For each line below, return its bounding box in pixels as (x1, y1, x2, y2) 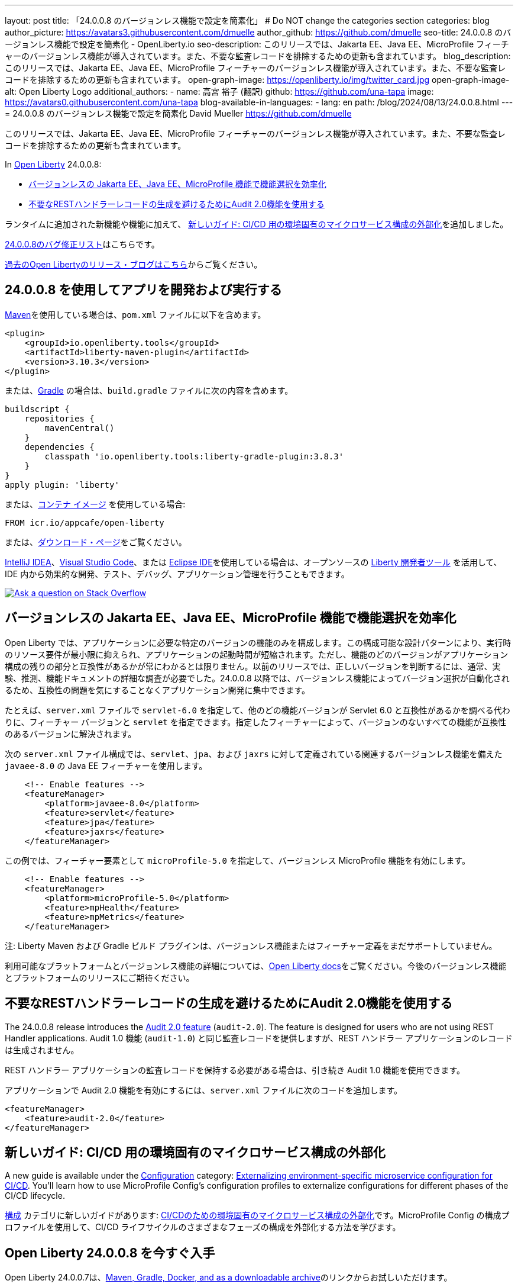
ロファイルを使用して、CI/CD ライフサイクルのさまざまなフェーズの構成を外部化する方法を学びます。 (5, 1222, 401, 1233)
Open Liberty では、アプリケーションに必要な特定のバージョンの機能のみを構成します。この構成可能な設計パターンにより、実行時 (5, 637, 511, 648)
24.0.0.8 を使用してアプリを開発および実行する (5, 282, 282, 298)
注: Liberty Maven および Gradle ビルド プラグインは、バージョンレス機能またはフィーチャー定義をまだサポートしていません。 (5, 940, 497, 951)
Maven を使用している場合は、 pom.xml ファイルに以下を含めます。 (5, 309, 266, 320)
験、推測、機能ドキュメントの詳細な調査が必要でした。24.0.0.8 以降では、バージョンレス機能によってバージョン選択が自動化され (5, 673, 510, 683)
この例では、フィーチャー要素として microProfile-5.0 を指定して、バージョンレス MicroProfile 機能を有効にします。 (5, 855, 470, 865)
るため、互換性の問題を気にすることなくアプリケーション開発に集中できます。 (5, 684, 310, 695)
